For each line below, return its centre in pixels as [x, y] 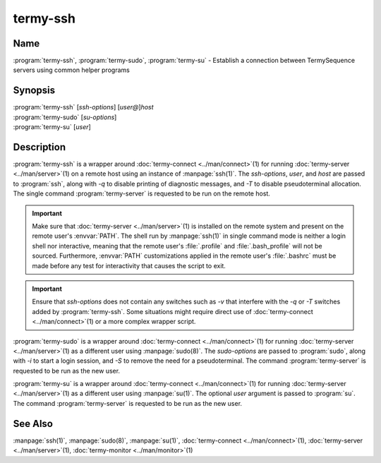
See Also [33, 423]
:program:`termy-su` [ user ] [52, 127]
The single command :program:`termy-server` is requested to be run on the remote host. [142, 193]
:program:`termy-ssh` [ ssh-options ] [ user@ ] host [84, 107]
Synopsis [34, 91]
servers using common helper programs [71, 70]
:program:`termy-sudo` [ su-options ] [65, 117]
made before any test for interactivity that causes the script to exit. [129, 265]
